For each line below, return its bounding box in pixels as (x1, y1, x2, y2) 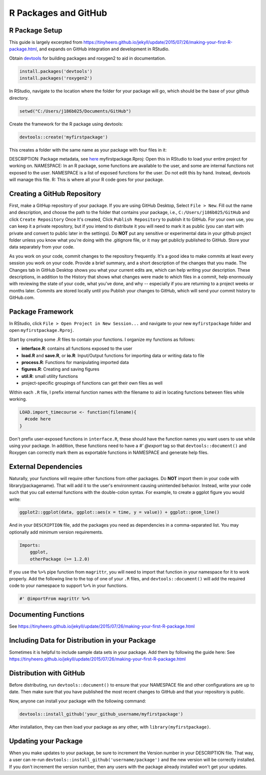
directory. (9, 95, 29, 101)
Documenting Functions (9, 610, 85, 618)
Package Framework (9, 307, 74, 316)
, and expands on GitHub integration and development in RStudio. (36, 46, 170, 52)
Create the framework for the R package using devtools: (9, 121, 123, 127)
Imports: (19, 542, 41, 548)
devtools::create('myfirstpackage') (19, 134, 108, 140)
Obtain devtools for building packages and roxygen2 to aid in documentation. (9, 55, 166, 61)
